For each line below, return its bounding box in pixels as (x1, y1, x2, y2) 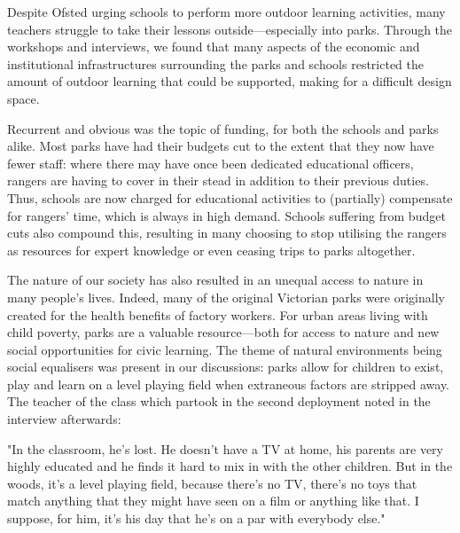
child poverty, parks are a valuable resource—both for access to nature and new (7, 323, 440, 341)
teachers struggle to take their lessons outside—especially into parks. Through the (7, 20, 453, 38)
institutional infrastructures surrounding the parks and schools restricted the (7, 54, 424, 73)
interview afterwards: (7, 410, 121, 428)
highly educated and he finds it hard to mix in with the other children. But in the (7, 457, 453, 475)
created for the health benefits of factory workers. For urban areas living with (7, 305, 428, 324)
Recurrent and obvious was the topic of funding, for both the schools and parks (7, 119, 439, 137)
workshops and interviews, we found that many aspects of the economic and (7, 37, 420, 56)
